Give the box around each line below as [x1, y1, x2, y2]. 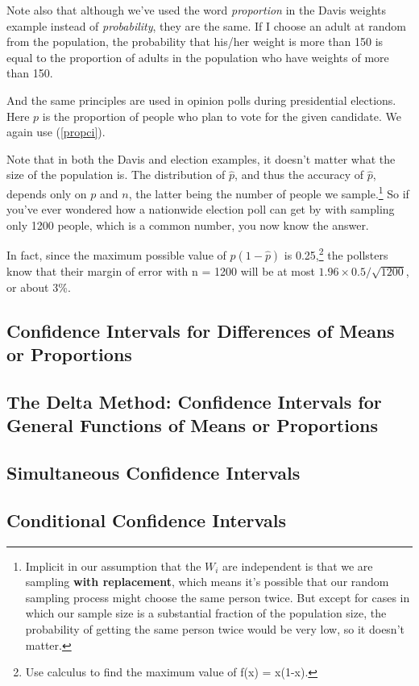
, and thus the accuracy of [234, 166, 364, 183]
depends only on [6, 185, 87, 202]
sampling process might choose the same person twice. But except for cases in [25, 588, 410, 605]
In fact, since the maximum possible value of [6, 247, 226, 264]
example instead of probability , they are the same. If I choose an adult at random [6, 17, 406, 34]
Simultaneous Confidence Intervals [6, 459, 301, 484]
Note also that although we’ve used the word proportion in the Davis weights [6, 2, 387, 18]
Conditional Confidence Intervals [6, 507, 286, 532]
